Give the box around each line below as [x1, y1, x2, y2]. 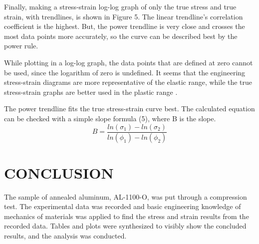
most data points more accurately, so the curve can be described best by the [4, 30, 238, 41]
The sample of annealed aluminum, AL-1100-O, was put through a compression [4, 191, 247, 202]
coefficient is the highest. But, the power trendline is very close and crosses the [4, 21, 245, 31]
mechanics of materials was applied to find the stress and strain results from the [4, 211, 249, 221]
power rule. [4, 40, 38, 51]
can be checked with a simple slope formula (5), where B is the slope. [4, 113, 216, 123]
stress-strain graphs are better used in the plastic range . [4, 86, 178, 97]
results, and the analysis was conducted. [4, 230, 127, 241]
